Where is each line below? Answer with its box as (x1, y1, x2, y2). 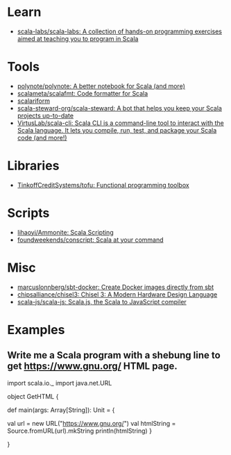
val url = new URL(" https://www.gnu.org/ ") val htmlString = (7, 419, 176, 427)
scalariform (17, 97, 51, 105)
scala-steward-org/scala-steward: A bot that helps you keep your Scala (17, 104, 222, 112)
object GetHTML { (7, 392, 59, 400)
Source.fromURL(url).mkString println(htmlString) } (7, 427, 153, 435)
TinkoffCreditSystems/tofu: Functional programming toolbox (17, 181, 189, 189)
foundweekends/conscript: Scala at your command (17, 235, 164, 244)
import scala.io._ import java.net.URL (7, 379, 112, 387)
